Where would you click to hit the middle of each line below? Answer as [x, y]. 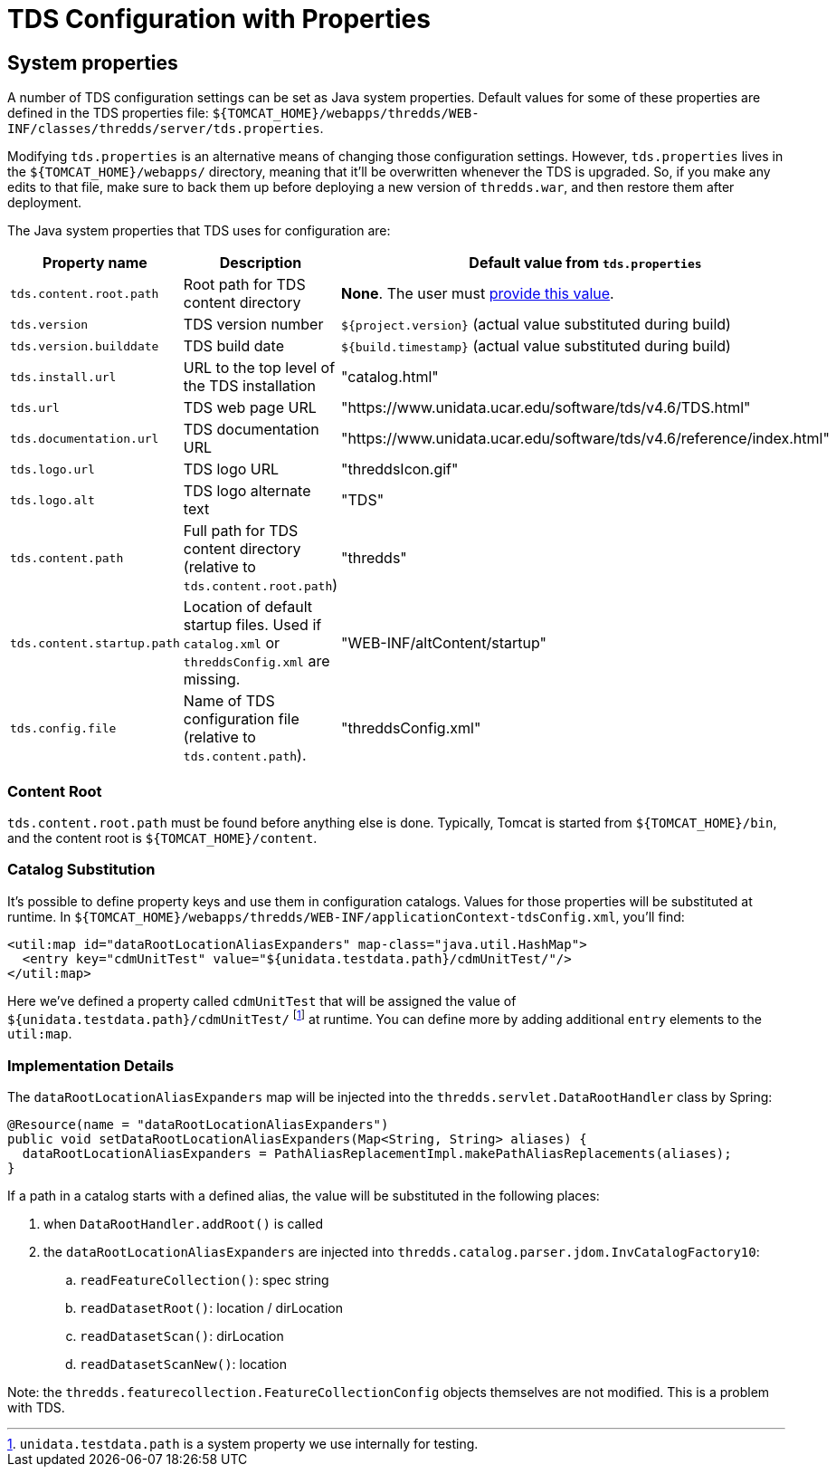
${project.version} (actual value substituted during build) [536, 325]
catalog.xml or [232, 643]
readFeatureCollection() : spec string [204, 1280]
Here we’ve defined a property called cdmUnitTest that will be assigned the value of [262, 1000]
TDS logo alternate [247, 491]
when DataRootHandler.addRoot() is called [183, 1224]
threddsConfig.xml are [256, 661]
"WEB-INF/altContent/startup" [444, 643]
